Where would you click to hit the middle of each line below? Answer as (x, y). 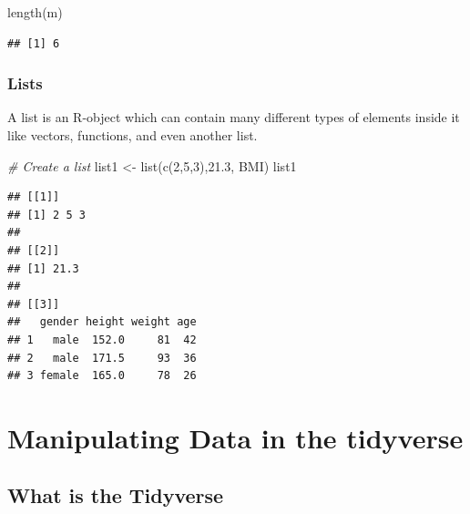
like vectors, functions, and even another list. (133, 135)
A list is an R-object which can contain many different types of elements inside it (234, 117)
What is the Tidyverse (116, 495)
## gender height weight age (102, 322)
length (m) (35, 12)
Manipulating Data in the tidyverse (235, 437)
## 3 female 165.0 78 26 (102, 376)
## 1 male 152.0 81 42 (102, 339)
